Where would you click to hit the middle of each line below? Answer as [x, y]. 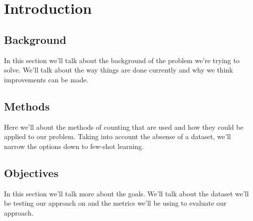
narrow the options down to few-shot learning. [74, 146]
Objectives [31, 172]
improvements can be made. [46, 79]
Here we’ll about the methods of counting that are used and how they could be [124, 127]
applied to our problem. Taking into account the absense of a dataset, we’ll [118, 136]
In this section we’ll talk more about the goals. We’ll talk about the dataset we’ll [126, 193]
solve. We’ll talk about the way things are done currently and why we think [119, 70]
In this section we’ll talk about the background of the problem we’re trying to [122, 60]
